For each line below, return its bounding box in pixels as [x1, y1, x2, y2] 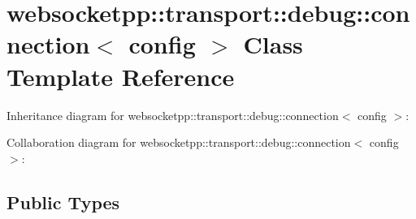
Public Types [6, 189, 120, 214]
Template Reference [6, 59, 235, 92]
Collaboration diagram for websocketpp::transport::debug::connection [6, 134, 351, 151]
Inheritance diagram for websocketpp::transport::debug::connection [6, 106, 339, 123]
